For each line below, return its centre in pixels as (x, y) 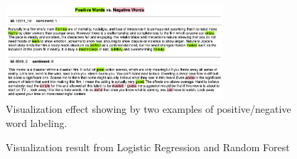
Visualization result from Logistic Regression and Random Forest (148, 147)
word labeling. (37, 123)
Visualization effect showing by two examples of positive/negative (148, 109)
